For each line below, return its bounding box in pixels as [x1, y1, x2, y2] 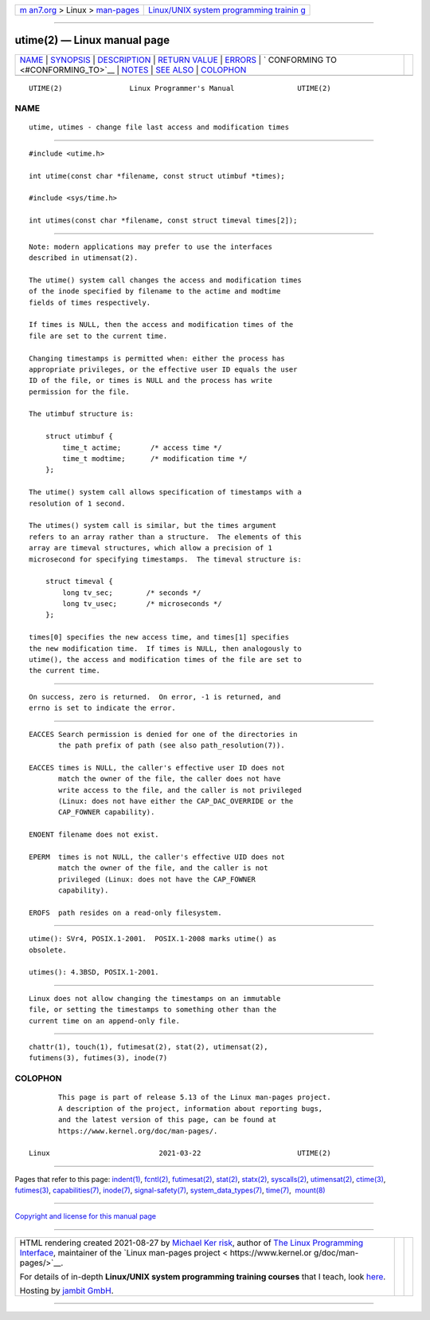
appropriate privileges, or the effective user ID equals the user [29, 364, 298, 374]
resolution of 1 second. [29, 498, 126, 508]
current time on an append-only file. [29, 1016, 181, 1025]
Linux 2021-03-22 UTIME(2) [29, 1149, 331, 1158]
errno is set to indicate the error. [29, 703, 177, 713]
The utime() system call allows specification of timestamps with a [29, 487, 302, 497]
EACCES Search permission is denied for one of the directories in [29, 730, 298, 739]
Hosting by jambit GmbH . [19, 1285, 115, 1296]
